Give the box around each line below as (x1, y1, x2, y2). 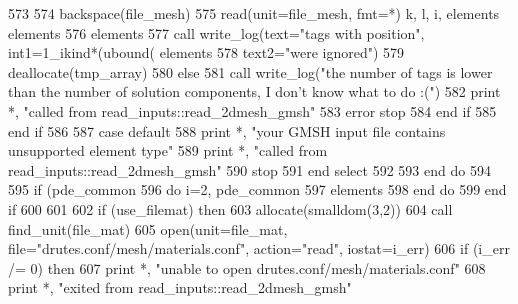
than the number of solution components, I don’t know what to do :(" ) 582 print (8, 81, 501, 102)
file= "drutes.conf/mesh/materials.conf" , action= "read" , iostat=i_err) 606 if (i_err (8, 238, 510, 259)
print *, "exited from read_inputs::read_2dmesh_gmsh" (8, 277, 352, 298)
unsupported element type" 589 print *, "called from (8, 140, 328, 161)
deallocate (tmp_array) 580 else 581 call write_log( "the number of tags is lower (8, 61, 493, 82)
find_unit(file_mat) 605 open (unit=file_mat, (8, 218, 288, 239)
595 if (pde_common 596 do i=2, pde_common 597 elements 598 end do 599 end (8, 179, 507, 200)
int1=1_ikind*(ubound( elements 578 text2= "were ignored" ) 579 (8, 42, 405, 63)
